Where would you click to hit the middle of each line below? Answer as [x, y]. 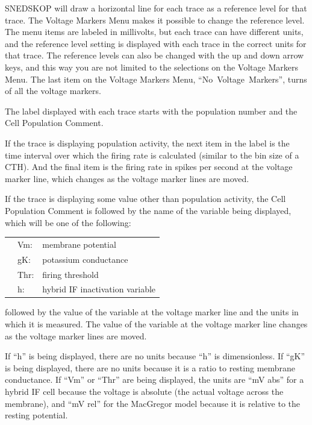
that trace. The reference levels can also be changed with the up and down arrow [154, 55]
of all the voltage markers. [53, 91]
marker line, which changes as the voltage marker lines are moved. [127, 178]
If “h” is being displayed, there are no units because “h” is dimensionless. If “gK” [155, 356]
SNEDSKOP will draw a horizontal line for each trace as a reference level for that [156, 8]
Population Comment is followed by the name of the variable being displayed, [148, 210]
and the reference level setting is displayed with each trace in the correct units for [156, 43]
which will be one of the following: [68, 222]
